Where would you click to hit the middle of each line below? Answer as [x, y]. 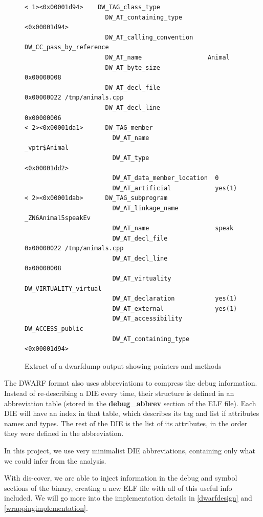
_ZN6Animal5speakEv [58, 218]
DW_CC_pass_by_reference [67, 47]
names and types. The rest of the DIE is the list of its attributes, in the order [126, 423]
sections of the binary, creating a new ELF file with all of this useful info [118, 488]
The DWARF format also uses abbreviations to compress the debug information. [131, 383]
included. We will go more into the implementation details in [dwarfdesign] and [128, 498]
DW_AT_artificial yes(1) [175, 188]
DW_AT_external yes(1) [175, 309]
